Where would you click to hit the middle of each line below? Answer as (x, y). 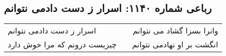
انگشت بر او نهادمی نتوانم (175, 45)
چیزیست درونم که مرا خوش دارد (62, 45)
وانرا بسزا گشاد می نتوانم (175, 31)
